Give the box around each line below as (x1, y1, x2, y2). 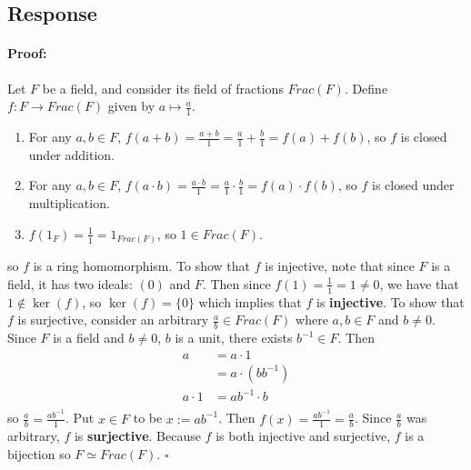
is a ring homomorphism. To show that (33, 256, 251, 275)
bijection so (7, 444, 71, 463)
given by (107, 96, 155, 115)
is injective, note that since (265, 256, 415, 275)
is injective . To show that (316, 292, 465, 311)
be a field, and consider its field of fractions (42, 78, 284, 97)
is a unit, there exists (175, 328, 293, 347)
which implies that (198, 292, 302, 311)
